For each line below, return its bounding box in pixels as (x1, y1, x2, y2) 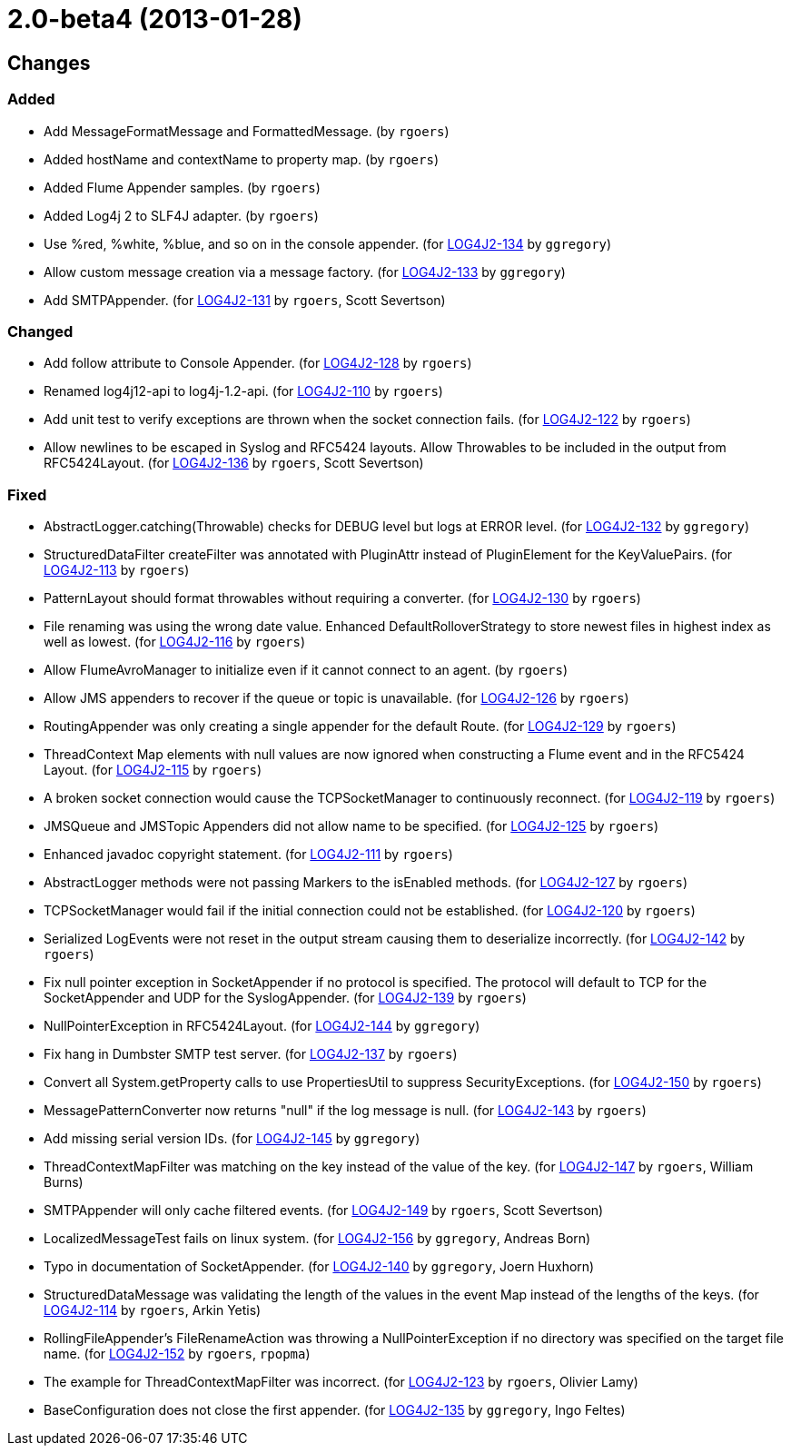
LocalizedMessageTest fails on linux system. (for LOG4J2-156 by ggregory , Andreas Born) (44, 1231, 591, 1247)
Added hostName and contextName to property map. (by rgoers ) (44, 151, 439, 167)
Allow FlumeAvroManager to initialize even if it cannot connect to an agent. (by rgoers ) (44, 662, 569, 678)
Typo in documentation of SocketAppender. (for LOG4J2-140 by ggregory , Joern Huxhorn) (44, 1259, 595, 1275)
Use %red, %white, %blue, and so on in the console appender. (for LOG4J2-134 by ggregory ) (44, 235, 612, 252)
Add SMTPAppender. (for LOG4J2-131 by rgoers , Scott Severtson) (44, 292, 446, 308)
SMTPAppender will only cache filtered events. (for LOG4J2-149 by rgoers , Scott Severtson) (44, 1202, 604, 1219)
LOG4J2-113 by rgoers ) (44, 562, 190, 578)
